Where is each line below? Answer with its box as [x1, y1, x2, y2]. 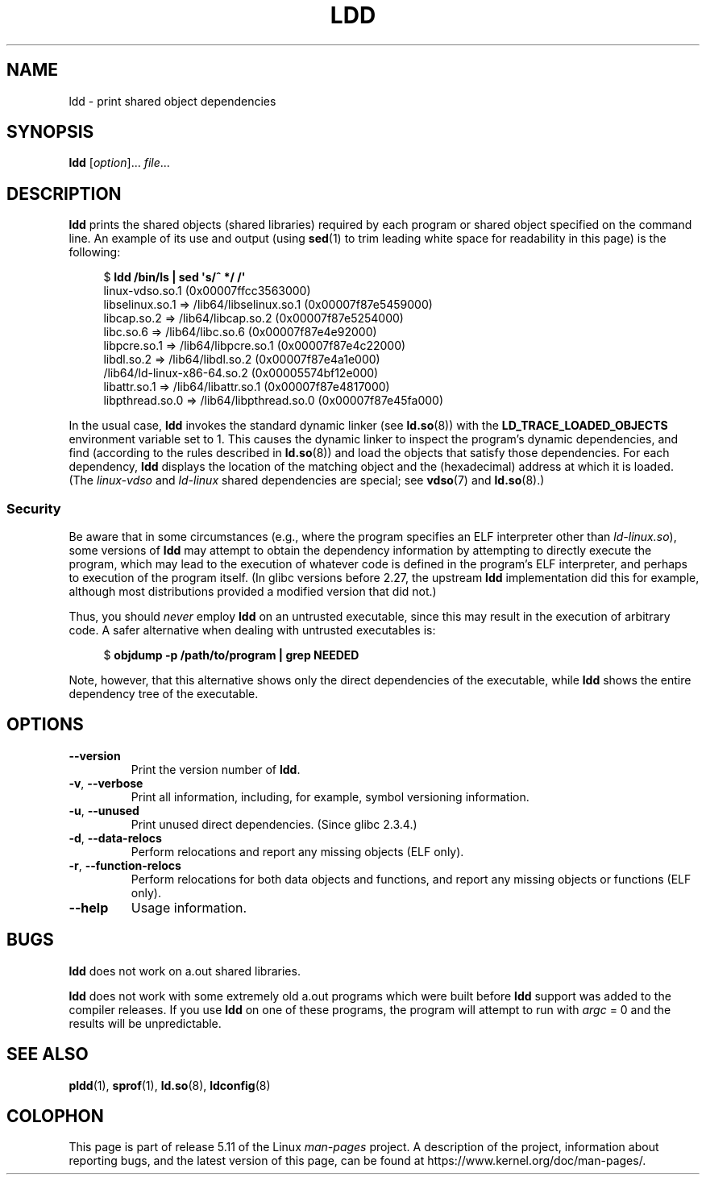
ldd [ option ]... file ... [69, 156, 170, 170]
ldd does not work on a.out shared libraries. [69, 963, 301, 978]
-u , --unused [69, 803, 139, 817]
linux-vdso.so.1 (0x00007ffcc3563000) [103, 284, 311, 298]
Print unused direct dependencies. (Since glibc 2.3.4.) [131, 817, 417, 831]
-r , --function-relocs [69, 858, 181, 872]
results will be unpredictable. [69, 1016, 222, 1030]
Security [6, 500, 61, 517]
